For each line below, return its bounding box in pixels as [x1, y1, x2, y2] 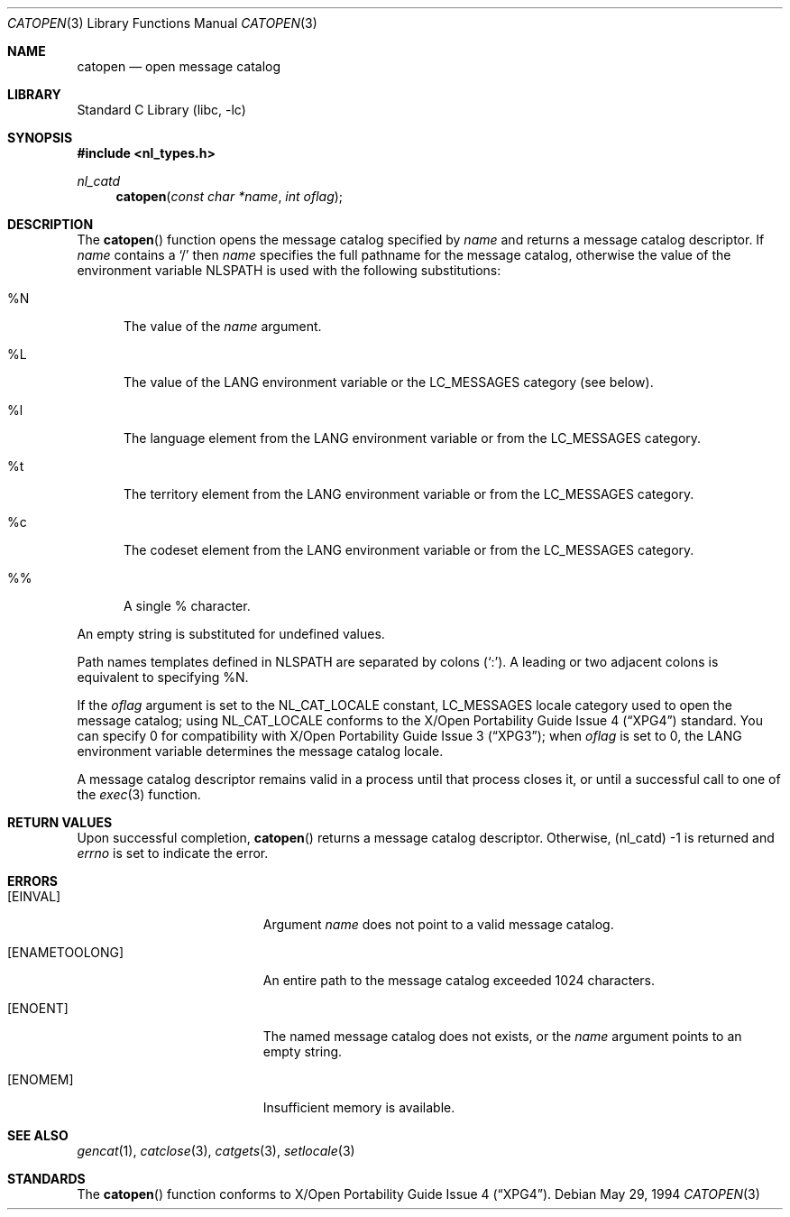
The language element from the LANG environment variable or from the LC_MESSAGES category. [124, 430, 702, 446]
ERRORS [7, 873, 59, 889]
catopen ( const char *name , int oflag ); [115, 189, 344, 204]
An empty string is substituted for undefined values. [77, 626, 385, 641]
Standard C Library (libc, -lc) [77, 102, 246, 117]
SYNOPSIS [7, 130, 73, 145]
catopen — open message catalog [77, 59, 281, 74]
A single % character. [124, 598, 251, 613]
